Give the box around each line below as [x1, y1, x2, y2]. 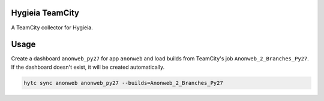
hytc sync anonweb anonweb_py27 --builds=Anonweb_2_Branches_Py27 [23, 79, 223, 86]
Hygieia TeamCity [11, 8, 79, 18]
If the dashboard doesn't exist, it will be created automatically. [11, 63, 165, 71]
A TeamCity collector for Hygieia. [11, 24, 93, 31]
